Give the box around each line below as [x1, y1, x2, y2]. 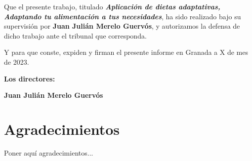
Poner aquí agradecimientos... [4, 147, 93, 158]
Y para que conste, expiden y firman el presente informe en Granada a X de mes [4, 47, 248, 57]
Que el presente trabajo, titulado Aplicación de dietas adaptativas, [4, 1, 220, 11]
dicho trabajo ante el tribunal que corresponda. [4, 30, 147, 40]
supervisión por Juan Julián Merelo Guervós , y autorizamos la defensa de [4, 21, 240, 31]
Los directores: [4, 73, 55, 83]
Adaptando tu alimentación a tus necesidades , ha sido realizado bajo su [4, 11, 241, 21]
